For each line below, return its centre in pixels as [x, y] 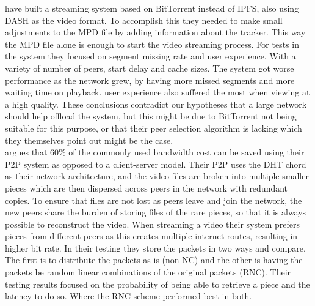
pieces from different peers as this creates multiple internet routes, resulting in [151, 236]
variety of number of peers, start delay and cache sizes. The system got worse [150, 68]
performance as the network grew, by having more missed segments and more [150, 80]
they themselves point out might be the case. [89, 140]
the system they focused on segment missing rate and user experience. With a [150, 56]
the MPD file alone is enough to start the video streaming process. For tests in [152, 44]
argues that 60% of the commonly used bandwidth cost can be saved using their [155, 152]
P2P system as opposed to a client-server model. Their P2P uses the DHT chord [156, 164]
